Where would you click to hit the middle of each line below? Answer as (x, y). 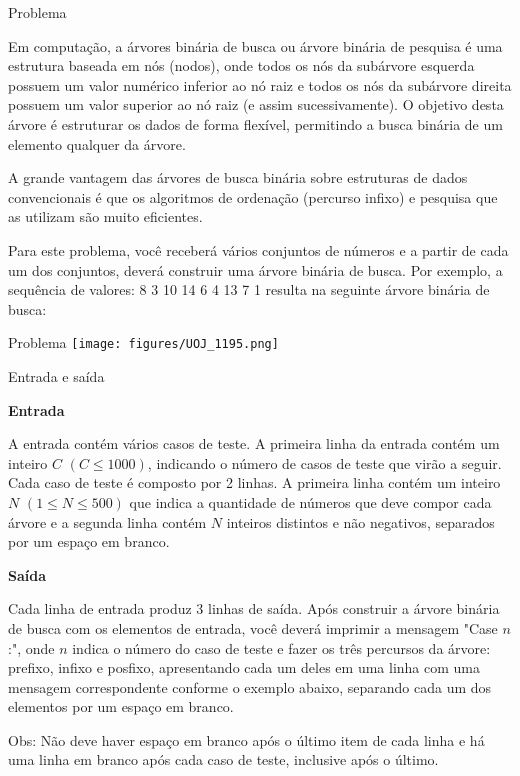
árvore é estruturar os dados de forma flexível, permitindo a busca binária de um (255, 123)
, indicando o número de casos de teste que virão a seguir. (324, 462)
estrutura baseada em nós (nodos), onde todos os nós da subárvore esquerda (241, 65)
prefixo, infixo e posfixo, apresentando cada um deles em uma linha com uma (244, 667)
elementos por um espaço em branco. (121, 706)
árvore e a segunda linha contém (107, 521)
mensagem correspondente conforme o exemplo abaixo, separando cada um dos (250, 686)
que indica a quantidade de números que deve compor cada (310, 501)
